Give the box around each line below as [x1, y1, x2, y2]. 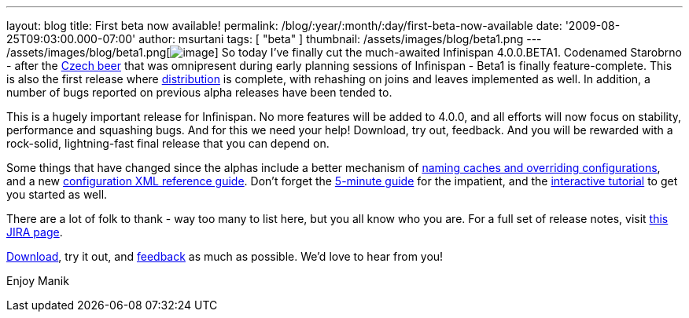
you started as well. [6, 188, 108, 201]
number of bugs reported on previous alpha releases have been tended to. [6, 86, 392, 99]
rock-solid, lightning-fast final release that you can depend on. [6, 137, 330, 150]
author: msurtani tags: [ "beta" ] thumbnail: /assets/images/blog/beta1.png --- [138, 32, 542, 46]
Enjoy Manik [6, 274, 69, 287]
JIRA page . [6, 225, 63, 239]
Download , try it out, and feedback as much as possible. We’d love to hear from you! [6, 250, 444, 263]
